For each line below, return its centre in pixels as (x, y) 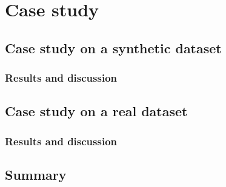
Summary (36, 175)
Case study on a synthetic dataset (113, 48)
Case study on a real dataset (96, 111)
